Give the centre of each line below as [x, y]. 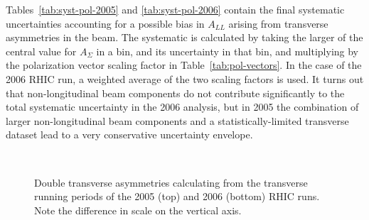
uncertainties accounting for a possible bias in [105, 23]
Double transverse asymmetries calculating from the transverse [171, 182]
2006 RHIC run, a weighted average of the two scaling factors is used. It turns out [185, 78]
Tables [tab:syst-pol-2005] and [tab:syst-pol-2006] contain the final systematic [175, 9]
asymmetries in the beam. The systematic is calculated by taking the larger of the [184, 37]
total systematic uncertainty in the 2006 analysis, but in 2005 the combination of [182, 107]
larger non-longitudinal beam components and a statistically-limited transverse [177, 120]
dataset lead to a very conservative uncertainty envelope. [129, 134]
